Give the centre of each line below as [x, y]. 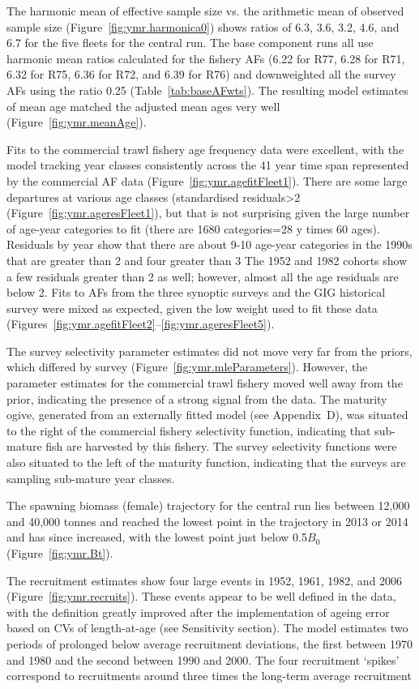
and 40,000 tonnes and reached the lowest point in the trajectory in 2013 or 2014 [207, 521]
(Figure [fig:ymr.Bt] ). [60, 553]
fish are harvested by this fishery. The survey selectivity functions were [221, 446]
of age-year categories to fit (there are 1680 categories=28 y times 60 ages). [193, 228]
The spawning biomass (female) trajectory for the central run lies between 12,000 [208, 505]
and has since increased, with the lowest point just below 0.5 [157, 537]
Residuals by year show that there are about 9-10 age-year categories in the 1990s [209, 244]
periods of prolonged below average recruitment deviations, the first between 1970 [209, 643]
